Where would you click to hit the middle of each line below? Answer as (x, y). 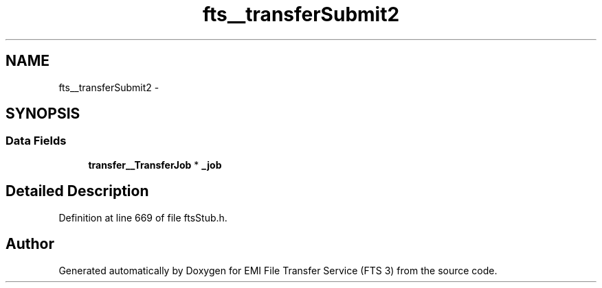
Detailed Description (77, 191)
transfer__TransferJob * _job (155, 165)
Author (30, 244)
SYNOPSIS (43, 114)
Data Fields (36, 141)
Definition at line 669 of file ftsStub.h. (143, 217)
